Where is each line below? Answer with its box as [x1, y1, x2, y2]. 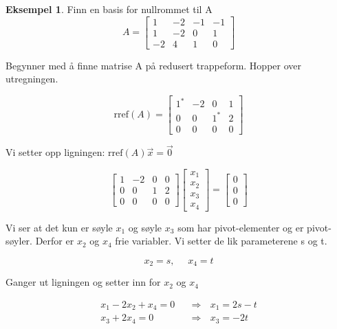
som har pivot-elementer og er [177, 220, 304, 234]
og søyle [128, 220, 162, 234]
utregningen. [6, 71, 58, 86]
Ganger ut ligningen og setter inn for [6, 275, 161, 289]
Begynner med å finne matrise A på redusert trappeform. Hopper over [6, 58, 301, 72]
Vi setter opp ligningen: [6, 145, 105, 159]
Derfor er [35, 234, 74, 248]
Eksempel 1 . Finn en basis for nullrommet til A [6, 2, 213, 16]
